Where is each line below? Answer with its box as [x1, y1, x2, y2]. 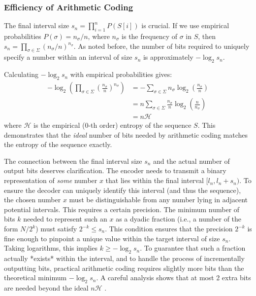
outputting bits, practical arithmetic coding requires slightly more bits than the [4, 262, 244, 273]
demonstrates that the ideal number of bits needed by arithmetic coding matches [4, 129, 248, 140]
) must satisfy [35, 223, 77, 234]
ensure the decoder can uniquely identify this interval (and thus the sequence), [4, 185, 241, 195]
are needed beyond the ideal [4, 283, 89, 293]
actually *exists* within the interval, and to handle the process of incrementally [4, 253, 245, 263]
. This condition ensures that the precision [105, 223, 233, 234]
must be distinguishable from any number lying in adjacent [69, 194, 248, 205]
